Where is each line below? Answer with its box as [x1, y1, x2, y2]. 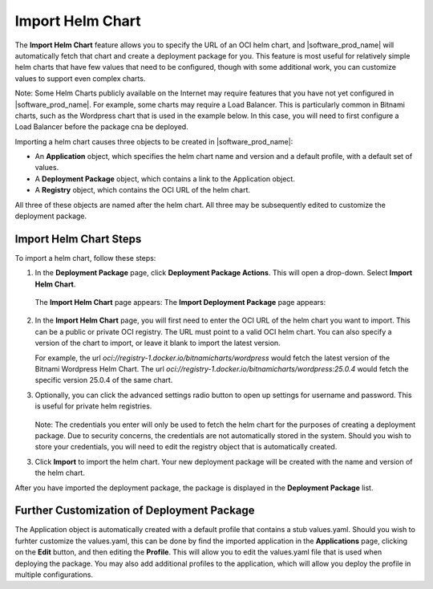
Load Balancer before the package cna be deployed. [14, 122, 188, 132]
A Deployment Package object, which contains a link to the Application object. [34, 173, 296, 184]
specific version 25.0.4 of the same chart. [34, 376, 173, 385]
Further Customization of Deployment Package [14, 504, 256, 518]
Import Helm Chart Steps [14, 232, 142, 246]
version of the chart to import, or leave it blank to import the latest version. [34, 338, 281, 348]
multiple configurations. [14, 570, 94, 579]
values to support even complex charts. [14, 73, 146, 83]
